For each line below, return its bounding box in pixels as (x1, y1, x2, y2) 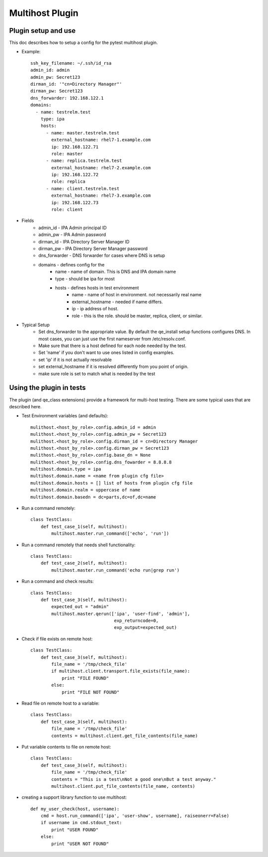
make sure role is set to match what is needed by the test (38, 370, 155, 376)
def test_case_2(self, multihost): (40, 560, 128, 566)
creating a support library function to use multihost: (21, 794, 127, 800)
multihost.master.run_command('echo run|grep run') (51, 567, 180, 573)
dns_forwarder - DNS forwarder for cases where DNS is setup (38, 252, 165, 258)
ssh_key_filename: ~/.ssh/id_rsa (30, 60, 112, 66)
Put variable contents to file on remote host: (21, 743, 111, 749)
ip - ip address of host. (72, 306, 119, 312)
